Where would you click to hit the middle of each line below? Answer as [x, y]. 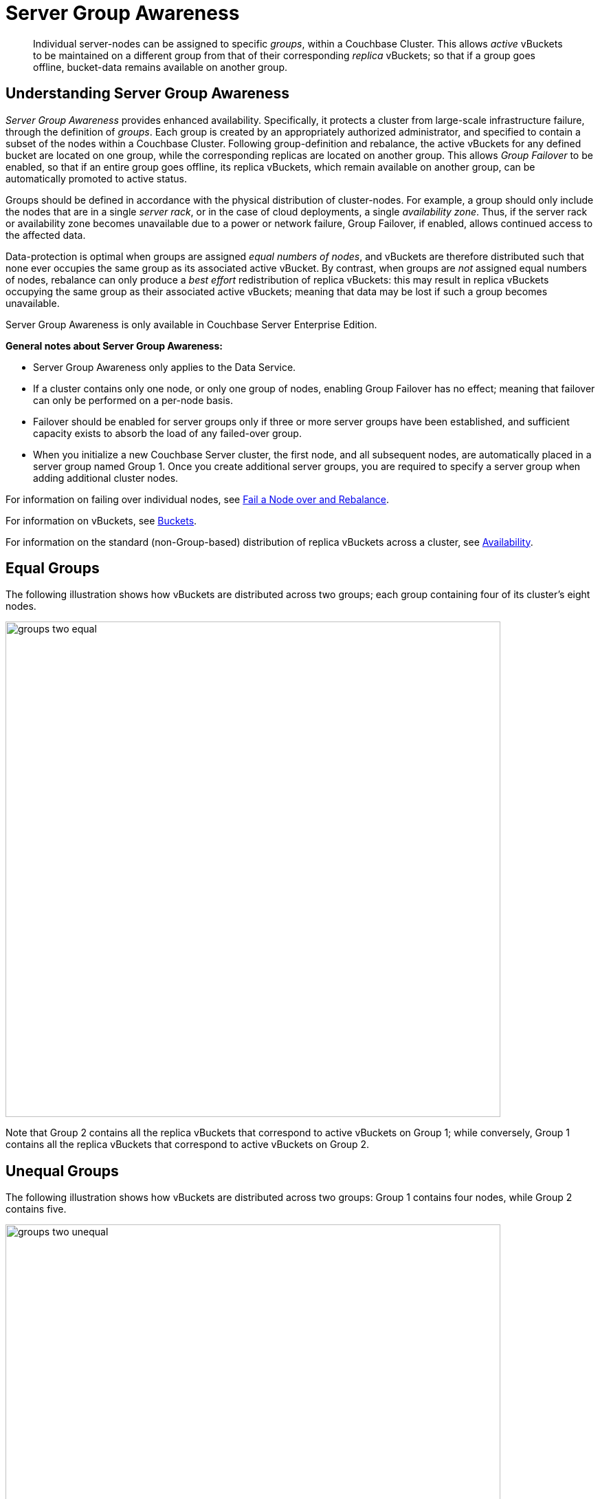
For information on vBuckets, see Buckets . [101, 520]
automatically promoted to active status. [96, 178]
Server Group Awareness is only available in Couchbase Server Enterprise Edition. [191, 324]
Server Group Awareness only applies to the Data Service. [165, 367]
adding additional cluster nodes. [106, 478]
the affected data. [46, 235]
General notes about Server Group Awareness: [114, 345]
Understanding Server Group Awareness [148, 94]
